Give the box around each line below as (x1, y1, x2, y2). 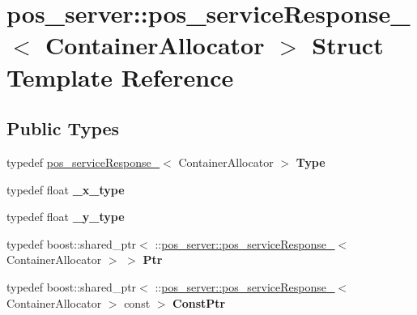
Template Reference (6, 60, 234, 93)
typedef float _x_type (6, 181, 125, 198)
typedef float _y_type (6, 208, 125, 225)
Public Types (6, 116, 120, 141)
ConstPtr (172, 294, 226, 311)
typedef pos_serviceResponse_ (6, 153, 160, 170)
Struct (312, 28, 384, 62)
